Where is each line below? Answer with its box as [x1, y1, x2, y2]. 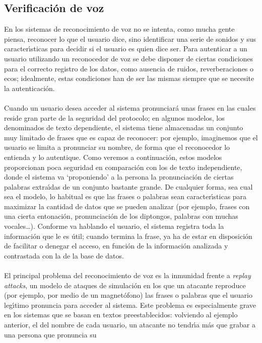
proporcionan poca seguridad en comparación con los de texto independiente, [4, 161, 242, 172]
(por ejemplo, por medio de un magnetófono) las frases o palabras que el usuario [4, 290, 252, 300]
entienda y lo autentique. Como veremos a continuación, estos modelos [4, 151, 222, 162]
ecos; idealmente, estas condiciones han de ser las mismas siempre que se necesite [4, 73, 254, 83]
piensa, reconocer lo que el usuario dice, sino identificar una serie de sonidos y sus [4, 33, 256, 44]
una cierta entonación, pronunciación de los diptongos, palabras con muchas [4, 211, 238, 221]
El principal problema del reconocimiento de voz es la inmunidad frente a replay [4, 270, 251, 281]
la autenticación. [4, 82, 55, 93]
